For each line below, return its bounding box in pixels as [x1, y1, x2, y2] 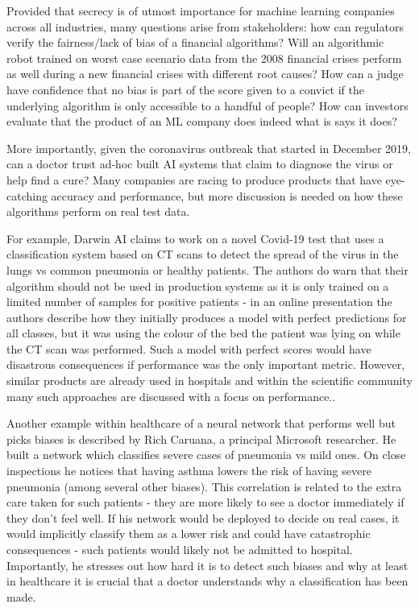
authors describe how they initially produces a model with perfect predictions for [6, 308, 407, 325]
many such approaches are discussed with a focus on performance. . [6, 387, 336, 404]
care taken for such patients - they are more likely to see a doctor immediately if [6, 494, 404, 511]
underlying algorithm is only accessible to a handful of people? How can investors [6, 97, 409, 114]
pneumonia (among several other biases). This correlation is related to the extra [6, 478, 402, 494]
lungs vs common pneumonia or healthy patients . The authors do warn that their [6, 261, 409, 278]
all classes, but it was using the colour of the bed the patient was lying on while [6, 325, 400, 341]
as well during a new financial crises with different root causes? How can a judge [6, 65, 404, 82]
